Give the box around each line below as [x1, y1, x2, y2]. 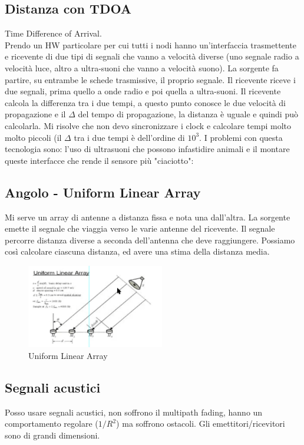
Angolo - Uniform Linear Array [5, 183, 201, 201]
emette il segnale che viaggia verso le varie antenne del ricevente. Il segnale [5, 222, 275, 235]
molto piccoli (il [5, 131, 62, 143]
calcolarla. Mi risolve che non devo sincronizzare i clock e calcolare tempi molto [5, 119, 292, 131]
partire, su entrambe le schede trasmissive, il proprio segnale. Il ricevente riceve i [5, 73, 296, 85]
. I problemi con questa [199, 131, 283, 143]
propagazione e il [5, 108, 66, 120]
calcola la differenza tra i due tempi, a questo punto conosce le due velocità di [5, 96, 286, 108]
